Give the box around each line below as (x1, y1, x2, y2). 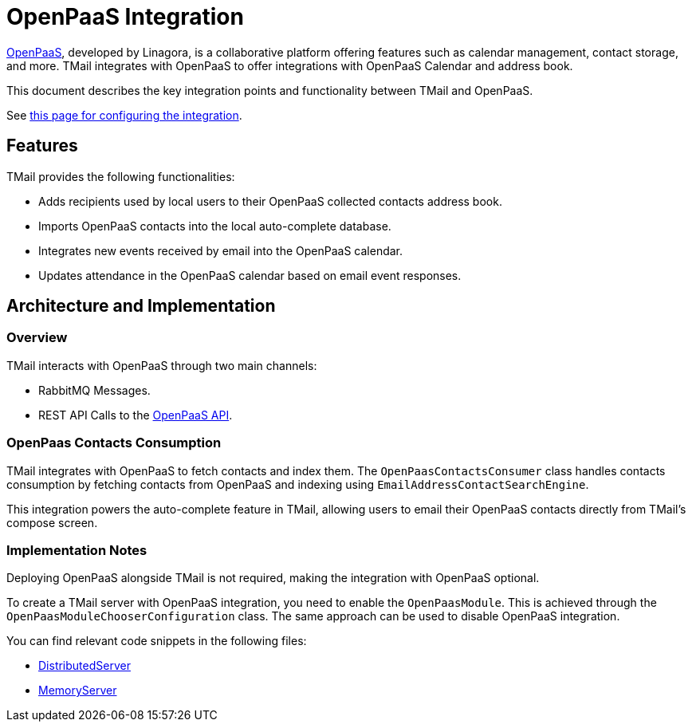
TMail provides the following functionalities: (6, 169, 235, 183)
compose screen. (6, 515, 98, 529)
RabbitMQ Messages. (38, 383, 151, 397)
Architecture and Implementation (6, 296, 276, 317)
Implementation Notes (6, 541, 147, 558)
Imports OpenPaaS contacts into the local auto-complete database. (38, 218, 391, 233)
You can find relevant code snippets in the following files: (6, 634, 307, 648)
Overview (6, 329, 68, 346)
